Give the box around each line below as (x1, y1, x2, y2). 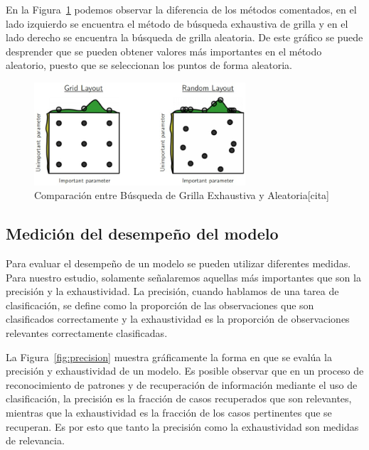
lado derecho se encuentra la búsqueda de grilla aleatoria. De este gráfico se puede (6, 30, 363, 45)
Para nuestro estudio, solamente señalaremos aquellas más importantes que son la (6, 269, 361, 284)
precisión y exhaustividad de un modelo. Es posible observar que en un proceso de (6, 363, 364, 378)
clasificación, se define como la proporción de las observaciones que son (6, 297, 314, 312)
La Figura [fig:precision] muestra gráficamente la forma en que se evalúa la (6, 349, 332, 364)
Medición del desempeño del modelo (6, 223, 279, 245)
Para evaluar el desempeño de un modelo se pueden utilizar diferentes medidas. (6, 256, 351, 270)
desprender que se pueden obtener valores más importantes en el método (6, 43, 322, 58)
